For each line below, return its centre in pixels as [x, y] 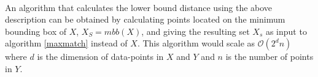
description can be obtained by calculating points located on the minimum [145, 19]
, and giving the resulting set [196, 31]
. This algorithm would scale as [196, 43]
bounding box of [36, 31]
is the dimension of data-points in [100, 57]
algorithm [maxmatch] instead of [66, 43]
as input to [286, 31]
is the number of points [270, 57]
